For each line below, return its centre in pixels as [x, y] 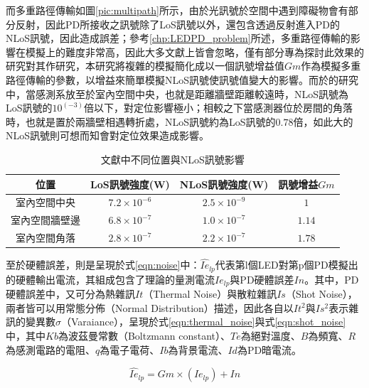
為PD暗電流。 [269, 349]
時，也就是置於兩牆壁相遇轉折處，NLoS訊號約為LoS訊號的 [141, 121]
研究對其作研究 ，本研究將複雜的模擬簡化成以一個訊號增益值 [145, 66]
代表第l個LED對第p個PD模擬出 [287, 265]
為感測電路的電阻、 [50, 349]
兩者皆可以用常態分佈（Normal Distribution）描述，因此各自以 [150, 307]
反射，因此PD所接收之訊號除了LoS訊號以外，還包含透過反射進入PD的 [177, 24]
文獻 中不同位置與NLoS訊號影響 [172, 159]
